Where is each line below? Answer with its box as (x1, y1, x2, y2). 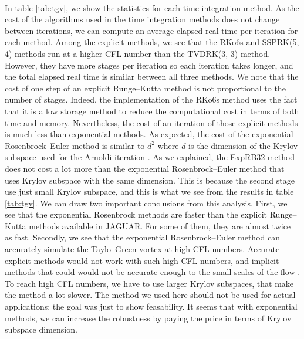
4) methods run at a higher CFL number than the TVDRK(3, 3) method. (5, 47, 271, 59)
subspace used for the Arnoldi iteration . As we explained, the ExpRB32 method (5, 151, 295, 163)
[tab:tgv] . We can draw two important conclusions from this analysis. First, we (5, 196, 288, 209)
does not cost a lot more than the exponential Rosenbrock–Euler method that (5, 162, 285, 174)
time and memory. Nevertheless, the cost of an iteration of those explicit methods (5, 116, 298, 128)
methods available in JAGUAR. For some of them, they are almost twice (29, 219, 291, 232)
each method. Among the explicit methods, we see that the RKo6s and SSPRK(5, (5, 36, 299, 48)
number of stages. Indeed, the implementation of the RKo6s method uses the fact (5, 93, 298, 106)
